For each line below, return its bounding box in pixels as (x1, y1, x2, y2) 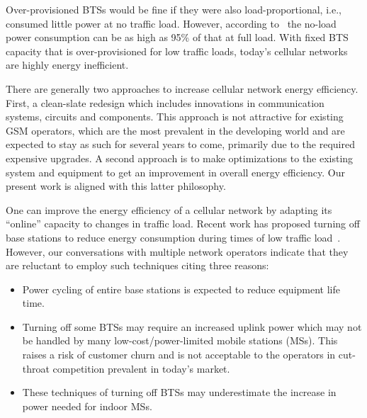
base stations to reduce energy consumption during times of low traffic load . (6, 230, 341, 244)
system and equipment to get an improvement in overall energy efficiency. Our (6, 164, 345, 179)
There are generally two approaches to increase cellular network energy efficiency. (6, 81, 358, 96)
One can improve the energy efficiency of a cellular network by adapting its (6, 202, 332, 217)
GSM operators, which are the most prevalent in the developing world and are (6, 123, 345, 137)
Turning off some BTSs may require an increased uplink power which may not (22, 319, 362, 334)
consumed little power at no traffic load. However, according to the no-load (6, 16, 337, 30)
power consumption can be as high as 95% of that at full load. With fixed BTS (6, 30, 349, 45)
